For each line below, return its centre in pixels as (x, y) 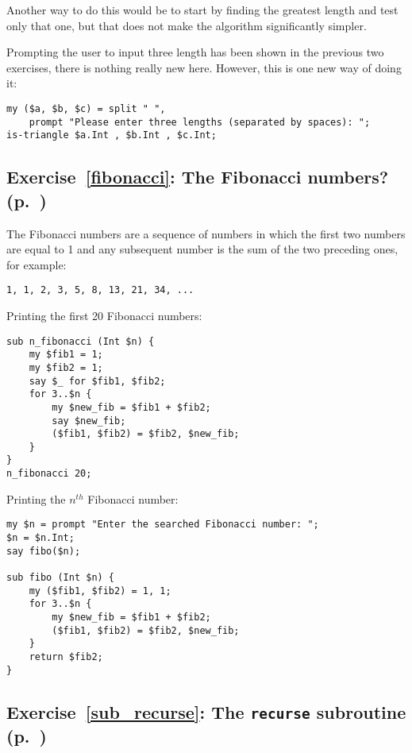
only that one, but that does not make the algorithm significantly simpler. (187, 25)
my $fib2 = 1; (66, 367)
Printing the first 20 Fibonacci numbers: (104, 315)
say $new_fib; (89, 421)
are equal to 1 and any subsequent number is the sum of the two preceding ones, (202, 249)
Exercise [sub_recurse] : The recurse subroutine (206, 711)
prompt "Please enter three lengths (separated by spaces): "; (200, 122)
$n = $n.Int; (40, 538)
